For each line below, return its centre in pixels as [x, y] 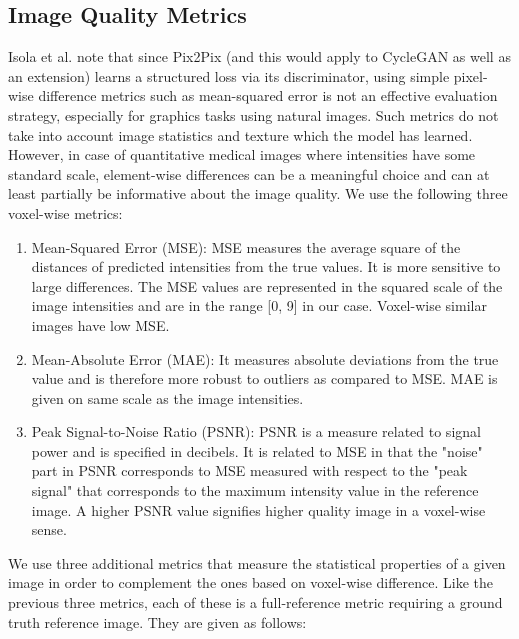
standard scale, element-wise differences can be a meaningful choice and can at [249, 173]
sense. [49, 529]
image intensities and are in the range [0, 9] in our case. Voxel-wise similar [259, 305]
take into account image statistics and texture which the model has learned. [240, 134]
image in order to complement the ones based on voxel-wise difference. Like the [251, 582]
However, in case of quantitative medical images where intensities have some [242, 154]
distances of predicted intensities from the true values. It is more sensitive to [266, 266]
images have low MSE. [100, 324]
